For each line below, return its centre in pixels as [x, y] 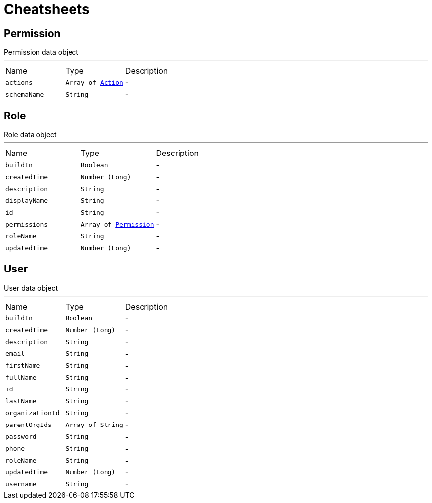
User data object [31, 288]
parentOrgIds [29, 425]
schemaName [25, 94]
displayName [27, 200]
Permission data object [41, 52]
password [21, 437]
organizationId [33, 413]
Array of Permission [117, 224]
